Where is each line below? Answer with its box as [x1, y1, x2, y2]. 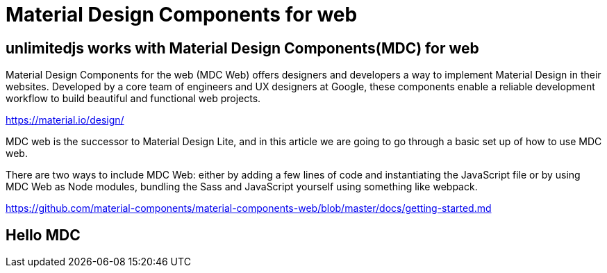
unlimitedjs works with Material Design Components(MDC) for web [6, 39, 479, 57]
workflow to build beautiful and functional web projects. [6, 92, 261, 105]
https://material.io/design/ [6, 114, 124, 126]
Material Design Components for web [6, 3, 358, 26]
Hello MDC [6, 226, 81, 244]
